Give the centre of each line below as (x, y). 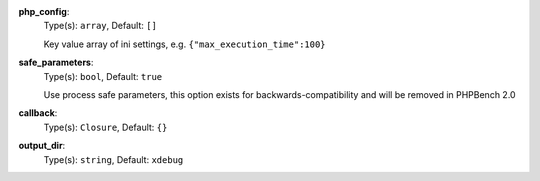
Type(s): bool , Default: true (103, 76)
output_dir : (42, 146)
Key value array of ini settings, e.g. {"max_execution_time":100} (184, 44)
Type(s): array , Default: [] (100, 26)
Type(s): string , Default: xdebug (113, 159)
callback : (38, 113)
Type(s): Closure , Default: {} (105, 127)
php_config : (44, 11)
